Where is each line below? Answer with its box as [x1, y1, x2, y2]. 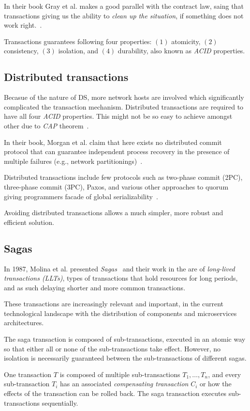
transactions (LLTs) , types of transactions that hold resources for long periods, [4, 273, 238, 283]
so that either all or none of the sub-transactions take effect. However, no [4, 343, 221, 353]
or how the [199, 379, 232, 389]
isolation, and [58, 46, 99, 56]
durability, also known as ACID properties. [118, 46, 245, 56]
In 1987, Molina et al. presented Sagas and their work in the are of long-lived [4, 263, 235, 273]
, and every [208, 369, 241, 379]
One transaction [4, 369, 52, 379]
